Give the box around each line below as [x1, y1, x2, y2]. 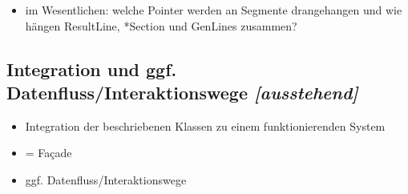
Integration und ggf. [6, 56, 177, 81]
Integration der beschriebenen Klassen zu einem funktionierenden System [25, 117, 386, 134]
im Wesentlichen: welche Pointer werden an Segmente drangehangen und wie [25, 2, 402, 18]
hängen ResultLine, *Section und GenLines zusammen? [25, 17, 297, 34]
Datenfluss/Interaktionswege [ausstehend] [6, 79, 358, 104]
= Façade [25, 144, 72, 161]
